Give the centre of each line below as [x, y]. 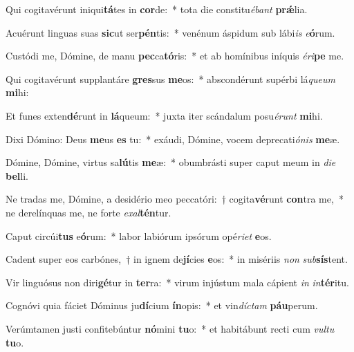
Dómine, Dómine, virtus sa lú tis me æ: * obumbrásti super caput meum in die [171, 162]
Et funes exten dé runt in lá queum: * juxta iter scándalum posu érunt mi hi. [164, 115]
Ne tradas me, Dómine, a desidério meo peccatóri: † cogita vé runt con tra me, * [175, 199]
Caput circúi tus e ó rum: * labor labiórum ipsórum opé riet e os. [139, 235]
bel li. [17, 175]
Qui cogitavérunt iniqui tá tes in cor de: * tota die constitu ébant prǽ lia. [157, 9]
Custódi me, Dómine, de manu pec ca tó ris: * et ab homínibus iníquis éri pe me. [175, 56]
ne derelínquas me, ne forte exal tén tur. [88, 212]
